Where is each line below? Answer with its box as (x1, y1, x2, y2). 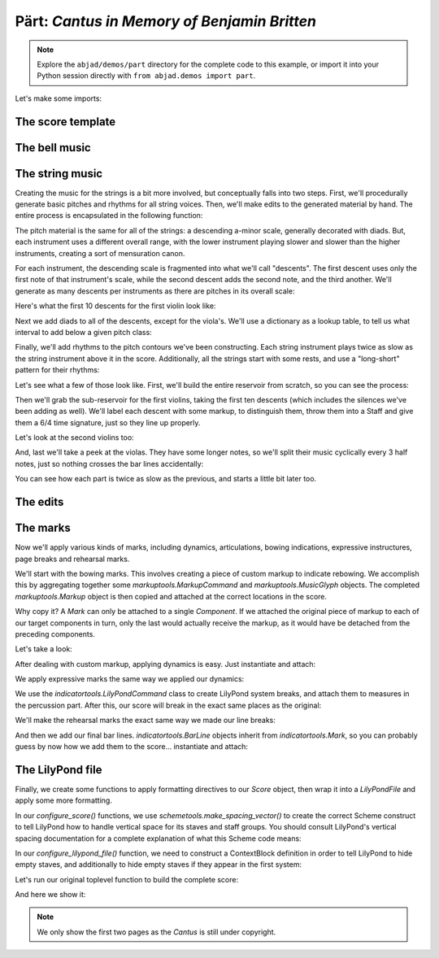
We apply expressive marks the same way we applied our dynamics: (15, 674, 245, 684)
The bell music (15, 141, 91, 155)
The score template (15, 115, 116, 128)
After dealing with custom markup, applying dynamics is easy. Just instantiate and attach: (15, 659, 316, 668)
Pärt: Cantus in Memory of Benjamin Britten (15, 12, 317, 30)
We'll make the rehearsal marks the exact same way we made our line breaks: (15, 716, 276, 725)
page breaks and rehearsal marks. (15, 554, 130, 564)
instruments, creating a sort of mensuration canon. (15, 248, 185, 258)
